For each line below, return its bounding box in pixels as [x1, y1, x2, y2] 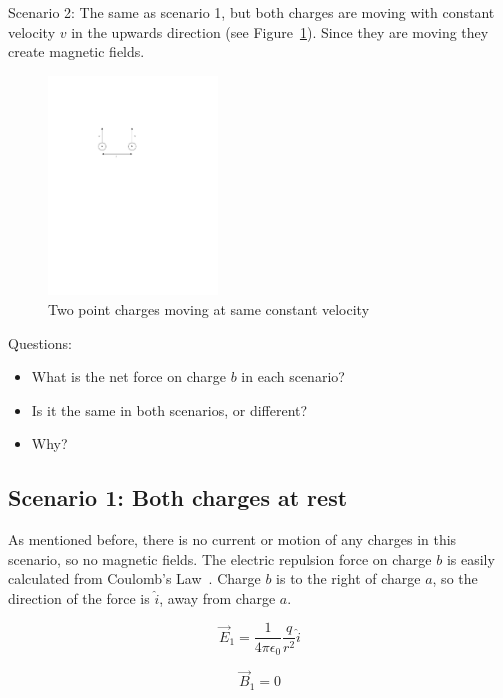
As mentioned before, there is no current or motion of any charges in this [8, 529, 457, 550]
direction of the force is [8, 587, 150, 608]
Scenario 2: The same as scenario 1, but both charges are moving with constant [8, 2, 495, 22]
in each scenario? [241, 366, 345, 387]
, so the [432, 568, 478, 589]
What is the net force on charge [31, 366, 226, 387]
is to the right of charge [276, 568, 421, 589]
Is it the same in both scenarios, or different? [31, 399, 308, 420]
